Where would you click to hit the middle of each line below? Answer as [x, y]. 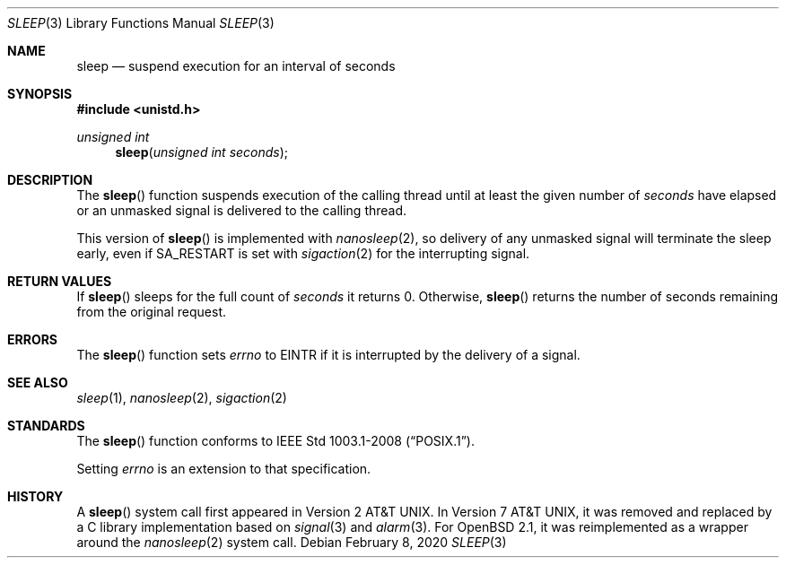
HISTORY [35, 496]
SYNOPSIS [40, 94]
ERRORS [33, 339]
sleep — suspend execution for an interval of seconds [236, 66]
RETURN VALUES [60, 281]
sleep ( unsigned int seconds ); [202, 152]
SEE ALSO [38, 382]
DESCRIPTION [50, 180]
